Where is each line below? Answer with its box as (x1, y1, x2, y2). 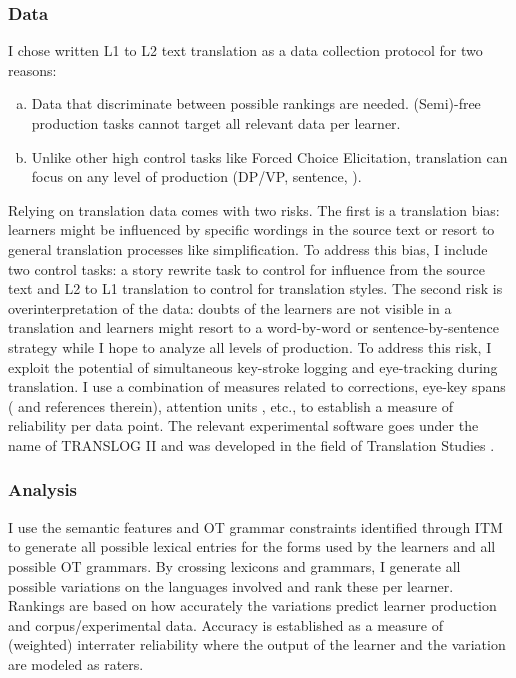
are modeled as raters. (8, 653, 144, 674)
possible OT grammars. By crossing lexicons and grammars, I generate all (8, 555, 461, 576)
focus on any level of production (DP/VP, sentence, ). (31, 166, 362, 187)
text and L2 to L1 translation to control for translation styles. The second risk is (8, 278, 503, 299)
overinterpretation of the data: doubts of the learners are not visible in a (8, 297, 452, 318)
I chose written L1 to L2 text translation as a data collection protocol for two (8, 40, 483, 61)
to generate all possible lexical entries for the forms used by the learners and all (8, 536, 496, 557)
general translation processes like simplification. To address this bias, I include (8, 238, 488, 259)
